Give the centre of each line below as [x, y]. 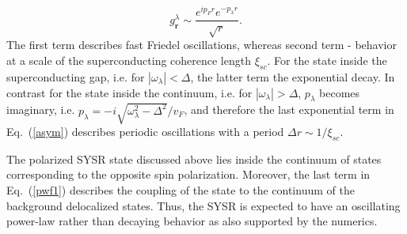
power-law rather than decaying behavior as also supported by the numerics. [192, 221]
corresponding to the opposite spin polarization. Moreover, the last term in [188, 174]
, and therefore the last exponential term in [289, 109]
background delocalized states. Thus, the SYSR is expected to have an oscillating [203, 205]
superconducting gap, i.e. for [76, 76]
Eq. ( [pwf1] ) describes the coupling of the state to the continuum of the [181, 190]
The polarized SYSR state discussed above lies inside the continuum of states [194, 159]
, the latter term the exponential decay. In [293, 76]
